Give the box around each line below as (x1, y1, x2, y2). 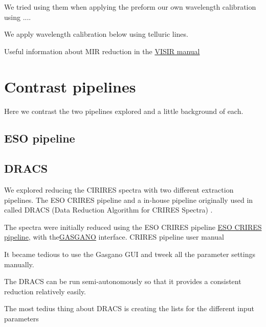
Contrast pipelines (4, 76, 136, 97)
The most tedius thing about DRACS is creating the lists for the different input (4, 303, 254, 314)
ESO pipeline (4, 130, 75, 146)
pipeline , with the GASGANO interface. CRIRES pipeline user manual (4, 231, 224, 242)
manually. (4, 259, 34, 269)
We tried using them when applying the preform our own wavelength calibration (4, 2, 256, 12)
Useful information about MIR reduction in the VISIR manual (4, 45, 200, 56)
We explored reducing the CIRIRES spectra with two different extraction (4, 184, 234, 195)
